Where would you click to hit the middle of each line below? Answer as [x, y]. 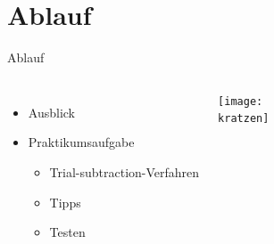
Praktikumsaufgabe [81, 142]
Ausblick [51, 112]
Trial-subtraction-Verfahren [125, 171]
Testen [67, 232]
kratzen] [244, 119]
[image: [241, 101]
